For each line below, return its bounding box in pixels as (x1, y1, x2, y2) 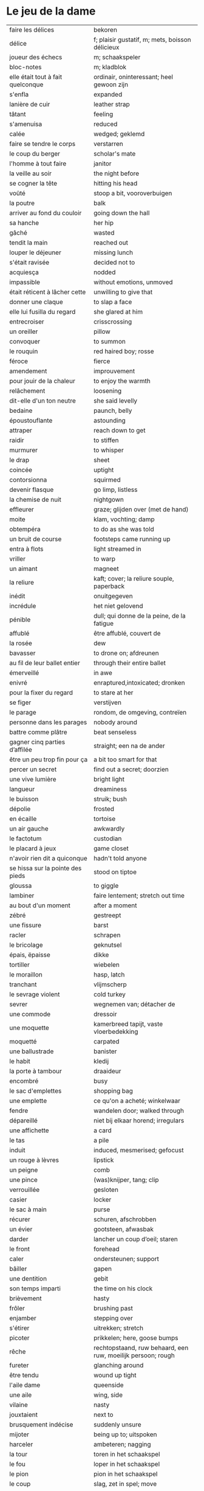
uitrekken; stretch (93, 1324, 144, 1332)
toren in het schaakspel (93, 1450, 160, 1458)
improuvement (93, 367, 135, 375)
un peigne (9, 1166, 38, 1174)
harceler (9, 1440, 33, 1448)
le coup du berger (9, 149, 61, 157)
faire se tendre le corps (9, 139, 76, 148)
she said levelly (93, 396, 138, 405)
